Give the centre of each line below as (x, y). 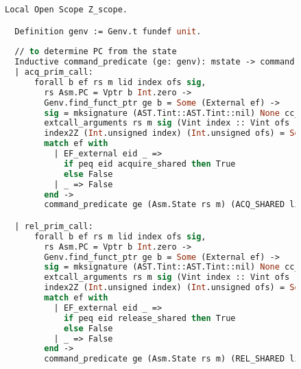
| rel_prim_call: (54, 226)
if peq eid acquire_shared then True (149, 164)
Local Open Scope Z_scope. (66, 10)
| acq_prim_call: (54, 72)
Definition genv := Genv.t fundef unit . (108, 31)
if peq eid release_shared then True (149, 318)
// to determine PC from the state (96, 52)
